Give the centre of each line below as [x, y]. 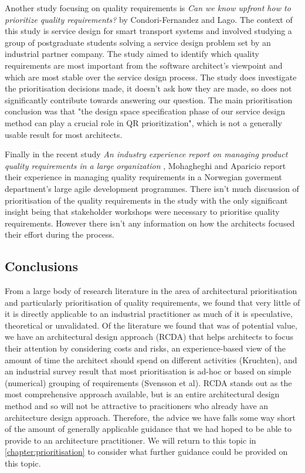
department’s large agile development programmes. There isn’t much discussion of [152, 188]
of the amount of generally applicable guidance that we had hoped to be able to [148, 429]
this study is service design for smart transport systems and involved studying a [148, 31]
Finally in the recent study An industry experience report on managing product [146, 154]
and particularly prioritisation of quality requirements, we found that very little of [152, 302]
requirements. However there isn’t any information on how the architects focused [150, 223]
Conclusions [42, 266]
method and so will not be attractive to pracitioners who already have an [137, 406]
